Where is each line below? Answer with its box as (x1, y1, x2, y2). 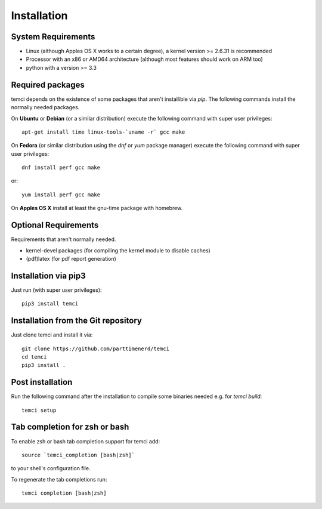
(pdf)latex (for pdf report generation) (26, 255, 116, 262)
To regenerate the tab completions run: (11, 476, 107, 483)
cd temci (21, 353, 47, 360)
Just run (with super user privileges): (11, 286, 102, 294)
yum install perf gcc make (21, 191, 101, 198)
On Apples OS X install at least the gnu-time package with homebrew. (11, 205, 183, 212)
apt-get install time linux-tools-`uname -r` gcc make (21, 128, 185, 135)
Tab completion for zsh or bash (11, 422, 129, 432)
